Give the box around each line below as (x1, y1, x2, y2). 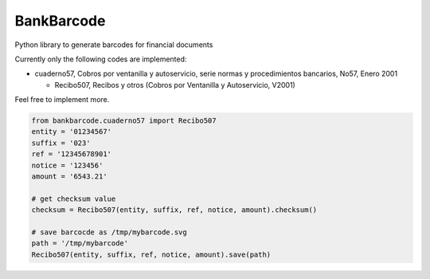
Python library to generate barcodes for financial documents (14, 40, 213, 49)
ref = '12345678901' (31, 150, 111, 159)
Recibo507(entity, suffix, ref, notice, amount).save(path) (31, 250, 272, 259)
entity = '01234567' (31, 128, 111, 136)
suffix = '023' (31, 138, 91, 147)
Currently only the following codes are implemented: (14, 54, 187, 64)
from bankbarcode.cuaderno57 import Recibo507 (31, 116, 217, 125)
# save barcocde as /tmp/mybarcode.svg (31, 228, 187, 237)
